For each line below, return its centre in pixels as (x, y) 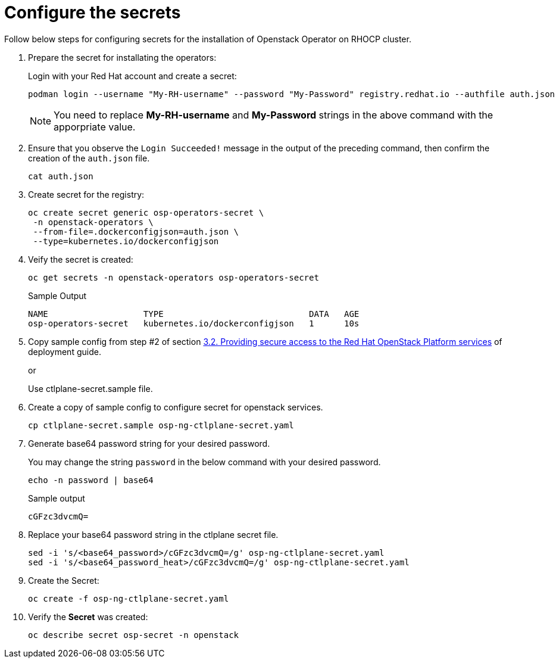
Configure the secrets (93, 13)
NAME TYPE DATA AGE (194, 314)
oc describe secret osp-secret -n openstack (134, 635)
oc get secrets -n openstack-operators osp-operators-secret (174, 277)
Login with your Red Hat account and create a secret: (132, 76)
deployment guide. (65, 351)
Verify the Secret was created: (88, 617)
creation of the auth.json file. (89, 158)
